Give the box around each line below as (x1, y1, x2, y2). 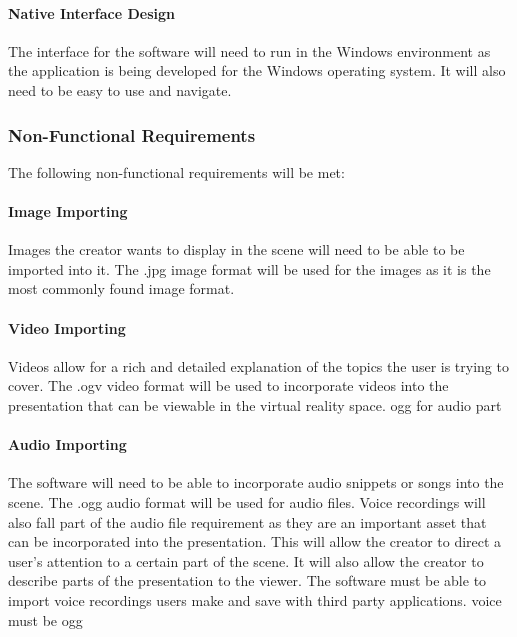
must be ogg (8, 609, 83, 630)
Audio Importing (8, 434, 127, 455)
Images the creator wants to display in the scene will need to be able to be (8, 239, 465, 260)
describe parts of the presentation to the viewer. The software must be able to (8, 570, 487, 591)
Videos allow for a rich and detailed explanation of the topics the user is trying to (8, 355, 509, 376)
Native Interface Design (8, 2, 175, 23)
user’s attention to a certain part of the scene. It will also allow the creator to (8, 550, 484, 571)
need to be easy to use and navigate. (8, 79, 232, 100)
